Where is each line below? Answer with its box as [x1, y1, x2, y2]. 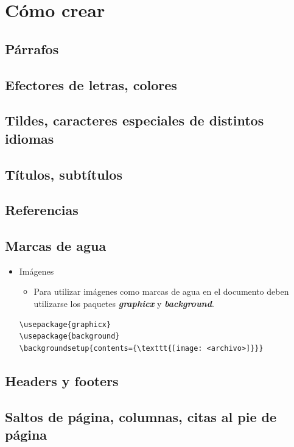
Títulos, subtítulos [5, 164, 122, 183]
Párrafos [5, 39, 59, 58]
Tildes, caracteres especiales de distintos [5, 111, 264, 130]
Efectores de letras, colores [5, 75, 177, 94]
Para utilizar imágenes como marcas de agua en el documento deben [33, 285, 289, 298]
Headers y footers [5, 371, 119, 390]
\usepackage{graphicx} [19, 320, 111, 329]
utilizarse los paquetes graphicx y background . [33, 297, 214, 310]
